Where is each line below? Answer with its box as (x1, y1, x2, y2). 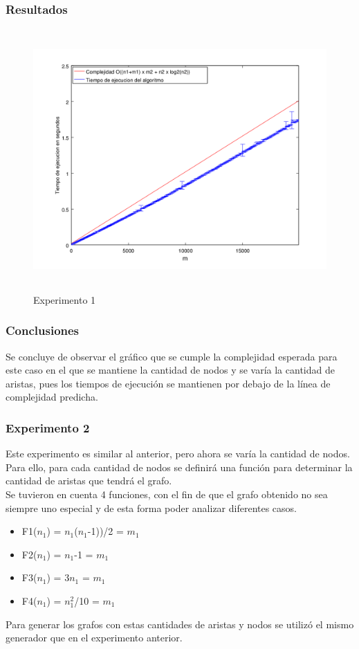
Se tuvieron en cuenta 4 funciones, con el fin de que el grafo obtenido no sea (6, 486, 328, 501)
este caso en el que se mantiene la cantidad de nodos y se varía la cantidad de (6, 363, 335, 377)
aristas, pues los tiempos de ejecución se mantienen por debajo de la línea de (6, 376, 331, 390)
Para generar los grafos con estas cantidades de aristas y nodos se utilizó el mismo (6, 616, 354, 631)
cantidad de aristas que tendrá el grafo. (6, 473, 172, 488)
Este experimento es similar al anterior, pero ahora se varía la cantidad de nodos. (6, 446, 350, 461)
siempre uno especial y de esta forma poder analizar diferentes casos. (6, 500, 297, 515)
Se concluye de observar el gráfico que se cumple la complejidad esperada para (6, 349, 338, 363)
